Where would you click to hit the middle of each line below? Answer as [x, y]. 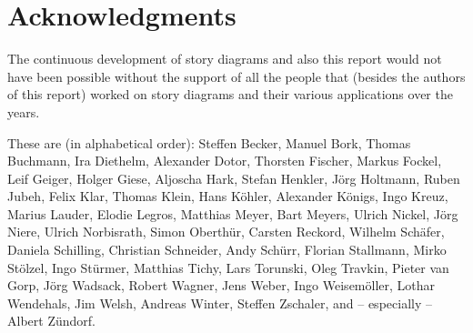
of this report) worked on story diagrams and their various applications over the [230, 94]
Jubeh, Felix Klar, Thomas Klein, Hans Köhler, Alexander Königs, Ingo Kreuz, [228, 196]
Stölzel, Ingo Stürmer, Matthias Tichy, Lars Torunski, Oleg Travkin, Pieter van [228, 267]
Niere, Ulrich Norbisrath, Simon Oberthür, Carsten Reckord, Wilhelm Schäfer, [226, 232]
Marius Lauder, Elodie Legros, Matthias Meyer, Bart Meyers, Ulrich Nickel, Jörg [233, 213]
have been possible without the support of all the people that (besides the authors [236, 76]
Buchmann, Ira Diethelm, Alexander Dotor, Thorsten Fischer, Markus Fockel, [225, 161]
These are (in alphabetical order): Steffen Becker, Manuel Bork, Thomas [209, 142]
